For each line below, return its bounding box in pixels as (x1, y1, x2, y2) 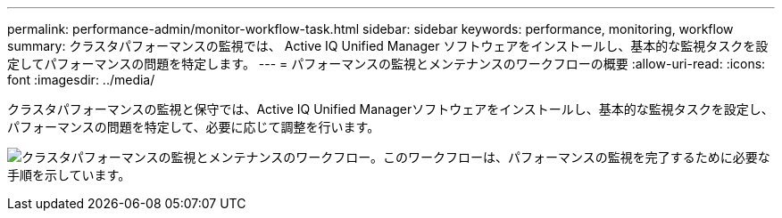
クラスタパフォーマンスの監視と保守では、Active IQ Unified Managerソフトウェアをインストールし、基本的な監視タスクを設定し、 (7, 101, 774, 117)
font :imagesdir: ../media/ (7, 72, 155, 87)
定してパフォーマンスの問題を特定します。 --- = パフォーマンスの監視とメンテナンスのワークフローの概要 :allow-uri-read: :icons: (7, 56, 766, 71)
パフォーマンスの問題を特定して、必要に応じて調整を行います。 (7, 119, 380, 134)
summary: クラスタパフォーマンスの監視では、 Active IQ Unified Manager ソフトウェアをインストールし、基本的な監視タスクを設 (7, 38, 769, 53)
